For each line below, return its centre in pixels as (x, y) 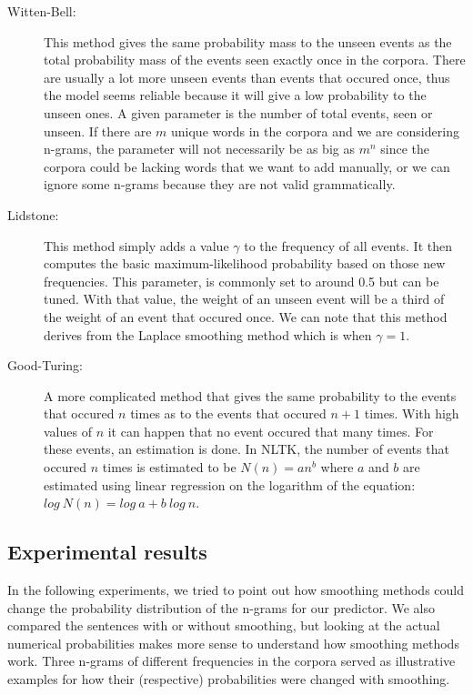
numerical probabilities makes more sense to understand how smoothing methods (233, 643)
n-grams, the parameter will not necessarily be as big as (199, 149)
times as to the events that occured (228, 413)
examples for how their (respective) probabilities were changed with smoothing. (229, 679)
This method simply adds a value (136, 245)
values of (68, 431)
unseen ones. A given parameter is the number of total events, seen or (238, 112)
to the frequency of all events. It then (348, 245)
